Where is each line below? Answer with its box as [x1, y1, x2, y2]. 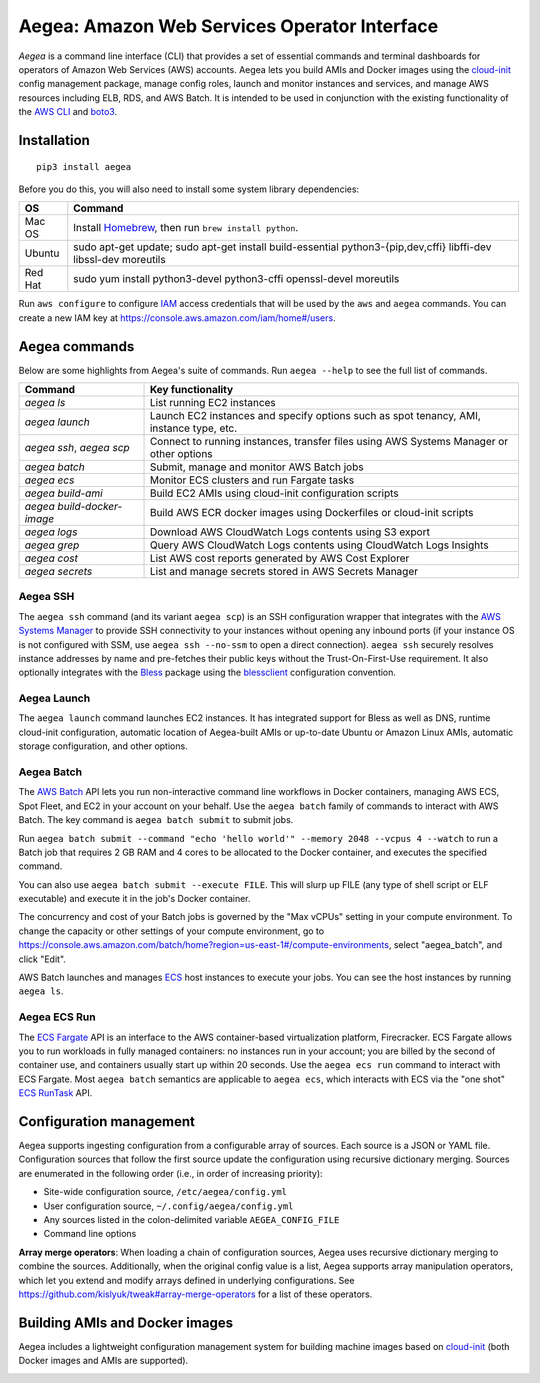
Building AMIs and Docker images [18, 1314, 234, 1331]
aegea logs [24, 525, 78, 539]
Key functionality [149, 382, 234, 396]
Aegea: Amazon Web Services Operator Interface [18, 15, 439, 37]
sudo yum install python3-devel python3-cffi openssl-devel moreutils [73, 272, 400, 286]
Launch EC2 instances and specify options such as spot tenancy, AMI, [149, 408, 482, 422]
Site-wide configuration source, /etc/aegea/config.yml [43, 1186, 287, 1198]
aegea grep [24, 538, 80, 552]
